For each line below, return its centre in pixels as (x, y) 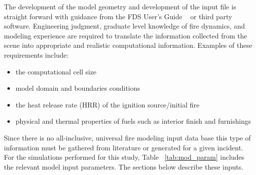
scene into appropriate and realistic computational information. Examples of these (128, 45)
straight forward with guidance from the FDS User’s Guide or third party (118, 16)
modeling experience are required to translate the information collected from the (126, 35)
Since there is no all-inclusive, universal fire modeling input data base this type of (128, 137)
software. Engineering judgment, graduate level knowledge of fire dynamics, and (125, 26)
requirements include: (36, 54)
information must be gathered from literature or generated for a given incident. (124, 147)
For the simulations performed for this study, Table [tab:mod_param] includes (124, 157)
